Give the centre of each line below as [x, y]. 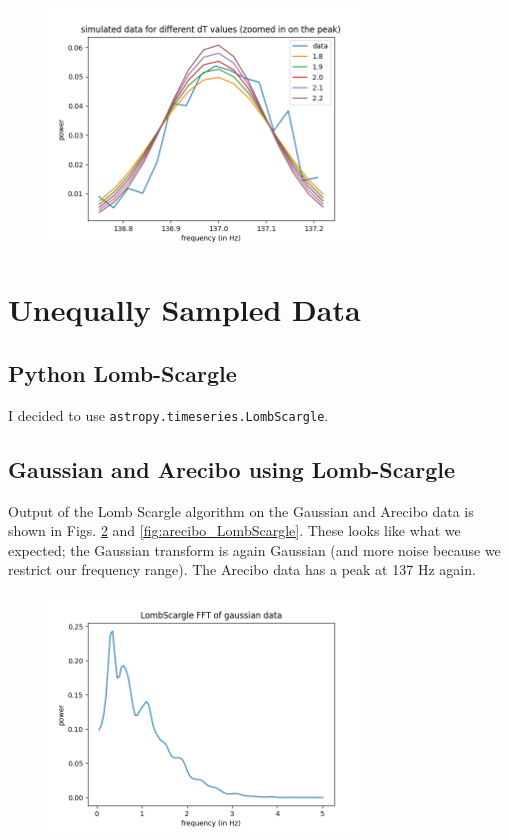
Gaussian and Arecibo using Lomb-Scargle [232, 468]
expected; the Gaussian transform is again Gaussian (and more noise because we [254, 549]
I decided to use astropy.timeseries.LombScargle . [168, 414]
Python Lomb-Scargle [122, 372]
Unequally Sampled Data [184, 309]
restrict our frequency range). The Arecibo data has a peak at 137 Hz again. [242, 569]
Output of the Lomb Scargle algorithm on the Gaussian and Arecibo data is [241, 510]
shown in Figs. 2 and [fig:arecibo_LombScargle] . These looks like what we [234, 530]
